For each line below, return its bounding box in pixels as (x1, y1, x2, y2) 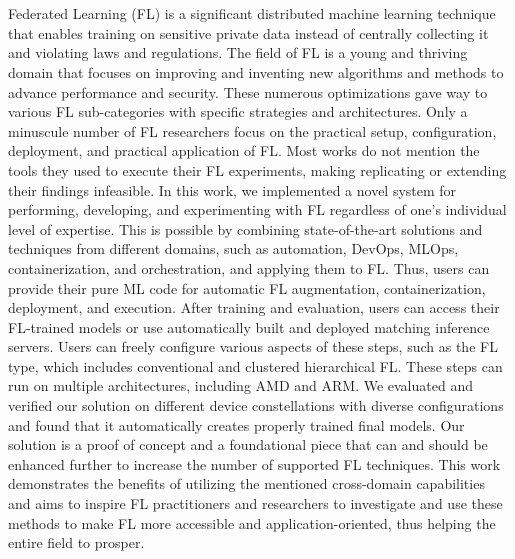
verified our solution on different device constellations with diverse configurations (8, 395, 504, 416)
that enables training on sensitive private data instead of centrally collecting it (8, 22, 489, 43)
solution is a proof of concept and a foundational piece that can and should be (8, 434, 488, 455)
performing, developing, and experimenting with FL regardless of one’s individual (8, 199, 507, 220)
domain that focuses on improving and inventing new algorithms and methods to (8, 61, 504, 82)
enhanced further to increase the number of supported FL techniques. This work (8, 453, 501, 474)
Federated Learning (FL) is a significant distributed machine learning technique (8, 3, 496, 24)
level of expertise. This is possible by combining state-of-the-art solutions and (8, 218, 483, 239)
